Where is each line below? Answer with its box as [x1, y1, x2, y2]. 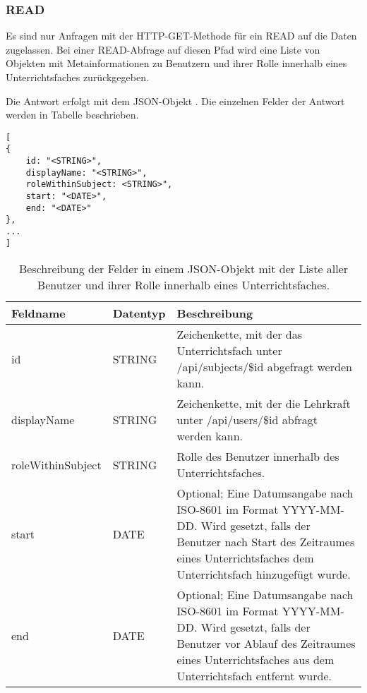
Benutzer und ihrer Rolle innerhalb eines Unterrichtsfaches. [37, 277, 330, 294]
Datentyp [112, 305, 166, 322]
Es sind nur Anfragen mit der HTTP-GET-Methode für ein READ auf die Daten [6, 28, 357, 43]
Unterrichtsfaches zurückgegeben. [6, 70, 149, 84]
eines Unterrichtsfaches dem [176, 550, 314, 567]
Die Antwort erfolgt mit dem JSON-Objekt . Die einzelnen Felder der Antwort [6, 93, 345, 108]
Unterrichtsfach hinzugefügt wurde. [176, 566, 351, 583]
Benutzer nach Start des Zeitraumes [176, 534, 355, 550]
